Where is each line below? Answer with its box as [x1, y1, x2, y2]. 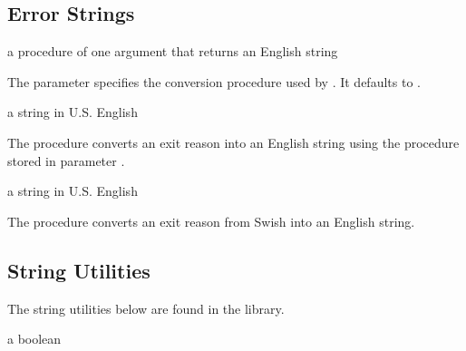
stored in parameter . [7, 151, 125, 170]
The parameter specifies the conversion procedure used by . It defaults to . [7, 72, 421, 91]
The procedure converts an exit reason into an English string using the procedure [7, 132, 460, 151]
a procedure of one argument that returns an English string [7, 42, 338, 61]
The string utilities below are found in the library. [7, 298, 285, 317]
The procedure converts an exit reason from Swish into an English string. [7, 211, 415, 230]
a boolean [7, 329, 62, 348]
